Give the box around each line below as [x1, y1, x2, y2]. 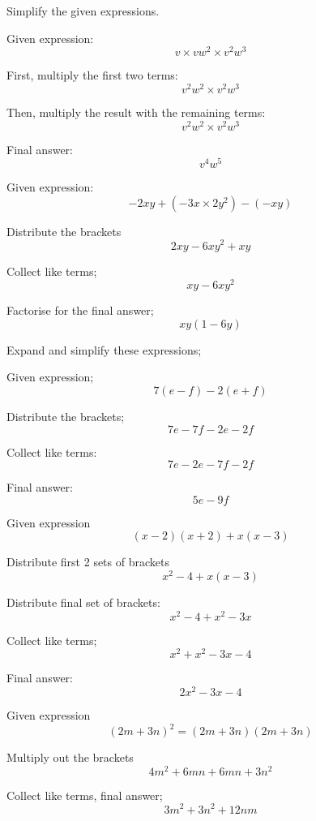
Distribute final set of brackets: [6, 594, 160, 611]
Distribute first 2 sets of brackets [6, 553, 169, 570]
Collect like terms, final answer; [6, 786, 163, 803]
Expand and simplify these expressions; [6, 341, 202, 358]
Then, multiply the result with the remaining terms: [6, 103, 266, 120]
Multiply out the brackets [6, 749, 134, 766]
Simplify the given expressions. [6, 2, 160, 19]
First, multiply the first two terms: [6, 67, 178, 84]
